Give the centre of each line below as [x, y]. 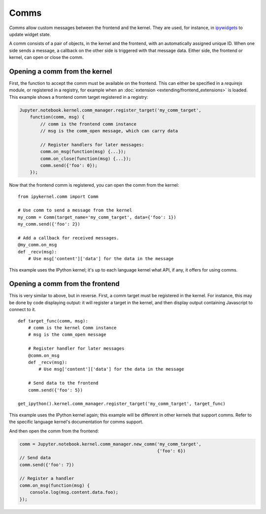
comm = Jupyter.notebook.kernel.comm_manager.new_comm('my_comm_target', [110, 444]
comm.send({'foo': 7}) [47, 465]
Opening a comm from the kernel [61, 71]
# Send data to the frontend [63, 383]
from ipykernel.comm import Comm [58, 197]
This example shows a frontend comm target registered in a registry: [79, 97]
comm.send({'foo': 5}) [55, 390]
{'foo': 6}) [171, 451]
